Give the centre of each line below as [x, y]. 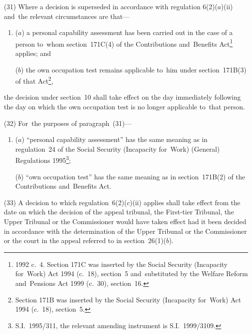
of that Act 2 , [34, 80]
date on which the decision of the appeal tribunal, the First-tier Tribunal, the [119, 212]
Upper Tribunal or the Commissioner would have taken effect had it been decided [125, 221]
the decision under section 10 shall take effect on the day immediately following [122, 97]
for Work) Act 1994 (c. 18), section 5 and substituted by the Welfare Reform [132, 273]
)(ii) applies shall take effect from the [185, 202]
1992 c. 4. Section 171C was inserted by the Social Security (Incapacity [121, 264]
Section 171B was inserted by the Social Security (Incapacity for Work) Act [128, 299]
